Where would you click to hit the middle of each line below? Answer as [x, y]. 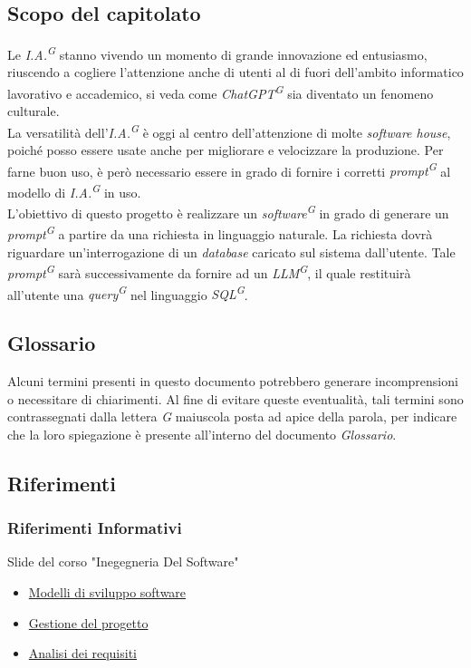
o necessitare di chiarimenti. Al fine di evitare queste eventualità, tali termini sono [235, 398]
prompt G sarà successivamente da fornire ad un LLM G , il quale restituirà [209, 271]
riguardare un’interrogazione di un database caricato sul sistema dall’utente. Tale [231, 252]
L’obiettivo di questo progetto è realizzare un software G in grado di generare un [228, 212]
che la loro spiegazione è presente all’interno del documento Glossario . [202, 434]
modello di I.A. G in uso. [74, 190]
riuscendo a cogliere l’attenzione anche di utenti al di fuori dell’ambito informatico [235, 72]
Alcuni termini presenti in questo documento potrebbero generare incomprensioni [233, 381]
